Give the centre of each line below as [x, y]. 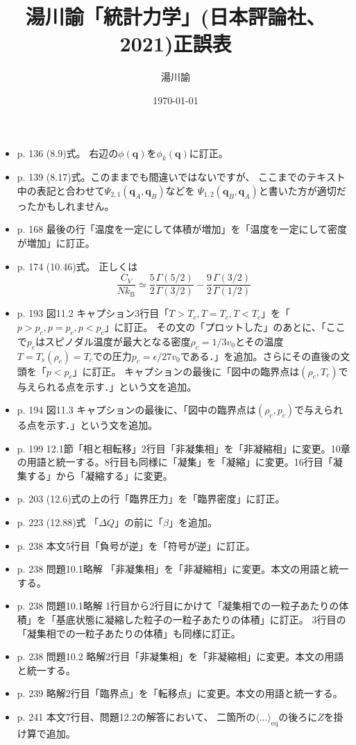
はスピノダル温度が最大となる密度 [113, 341]
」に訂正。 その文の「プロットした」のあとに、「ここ [225, 326]
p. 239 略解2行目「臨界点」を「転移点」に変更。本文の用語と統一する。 [180, 693]
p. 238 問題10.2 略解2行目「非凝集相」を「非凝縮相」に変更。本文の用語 [180, 656]
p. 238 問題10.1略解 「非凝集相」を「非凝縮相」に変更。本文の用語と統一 [183, 569]
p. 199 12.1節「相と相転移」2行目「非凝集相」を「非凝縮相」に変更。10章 [184, 448]
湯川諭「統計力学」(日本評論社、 [176, 16]
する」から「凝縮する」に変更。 [100, 475]
